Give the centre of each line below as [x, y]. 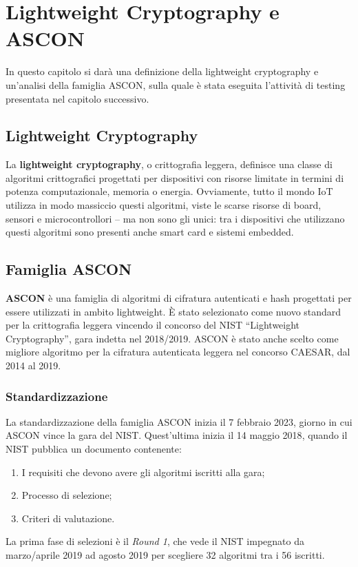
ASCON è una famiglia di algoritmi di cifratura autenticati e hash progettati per [179, 298]
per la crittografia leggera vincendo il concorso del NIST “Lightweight [153, 325]
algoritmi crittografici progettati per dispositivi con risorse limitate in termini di [175, 177]
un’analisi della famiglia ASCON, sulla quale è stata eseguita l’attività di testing [176, 84]
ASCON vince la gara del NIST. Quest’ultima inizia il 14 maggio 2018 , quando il [177, 435]
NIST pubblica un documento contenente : [94, 449]
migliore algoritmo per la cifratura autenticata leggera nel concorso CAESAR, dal [178, 352]
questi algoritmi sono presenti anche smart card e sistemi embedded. [150, 232]
